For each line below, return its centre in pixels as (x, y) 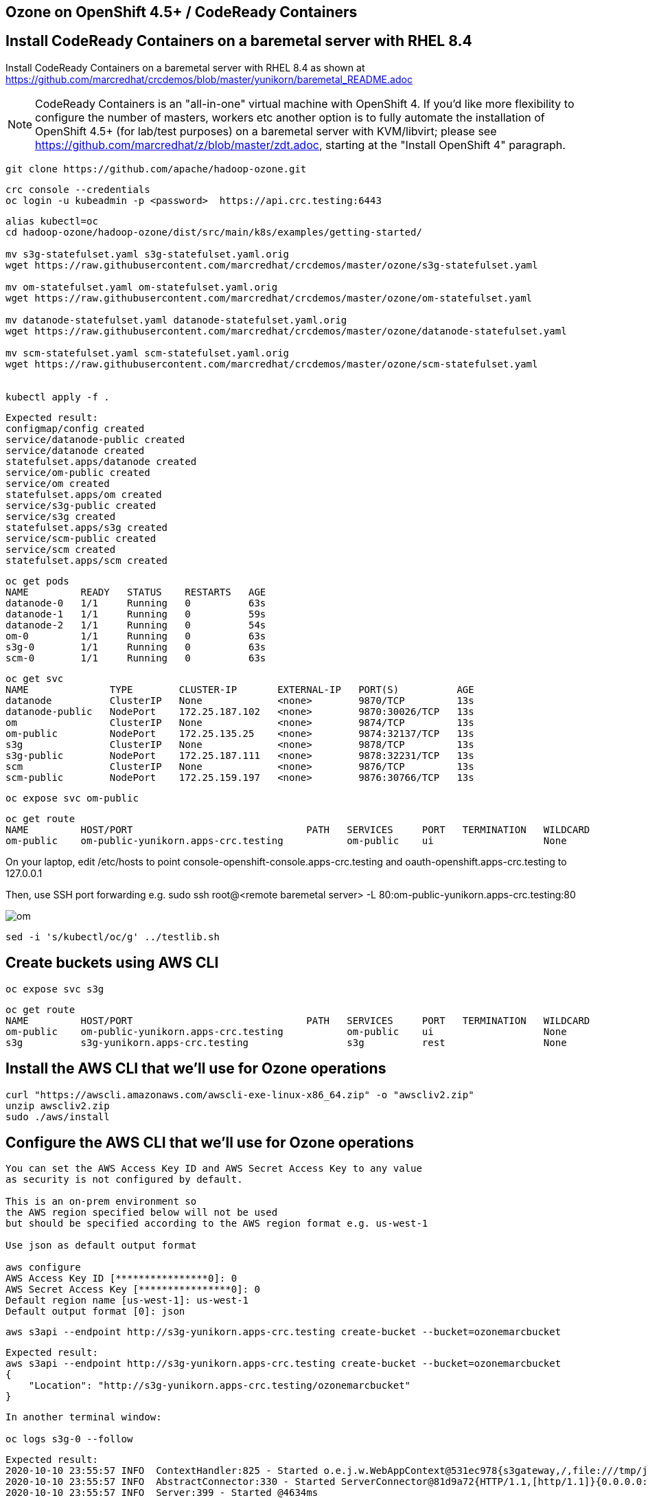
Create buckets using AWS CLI (112, 963)
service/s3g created (61, 516)
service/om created (58, 483)
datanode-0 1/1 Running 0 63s (136, 603)
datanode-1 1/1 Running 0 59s (136, 614)
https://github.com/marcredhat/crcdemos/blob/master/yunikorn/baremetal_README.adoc (209, 79)
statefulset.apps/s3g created (87, 527)
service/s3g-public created (81, 505)
